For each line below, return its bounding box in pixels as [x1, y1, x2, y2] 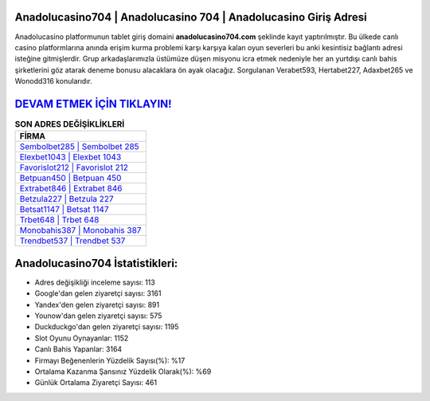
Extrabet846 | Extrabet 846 [19, 183, 123, 195]
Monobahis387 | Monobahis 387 [19, 225, 142, 236]
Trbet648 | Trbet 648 [19, 214, 100, 226]
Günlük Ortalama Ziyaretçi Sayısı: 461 [34, 378, 158, 387]
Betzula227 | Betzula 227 [19, 194, 115, 205]
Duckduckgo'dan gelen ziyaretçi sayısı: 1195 [34, 322, 179, 332]
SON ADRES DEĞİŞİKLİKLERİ [14, 119, 125, 130]
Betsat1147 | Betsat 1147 [19, 204, 109, 215]
